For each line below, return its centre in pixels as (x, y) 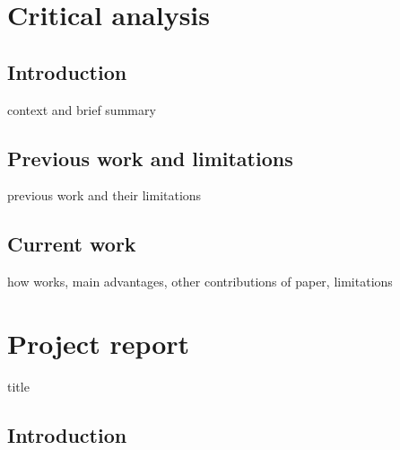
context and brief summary (82, 109)
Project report (99, 343)
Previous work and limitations (150, 158)
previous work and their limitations (104, 195)
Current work (72, 244)
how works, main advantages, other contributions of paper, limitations (200, 282)
